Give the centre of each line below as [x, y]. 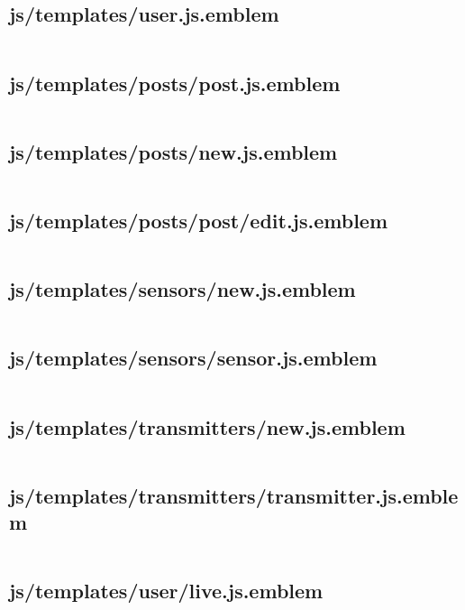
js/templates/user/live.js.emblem [166, 591]
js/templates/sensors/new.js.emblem [182, 289]
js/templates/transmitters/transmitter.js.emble [234, 495]
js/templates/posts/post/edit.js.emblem [199, 220]
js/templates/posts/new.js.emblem [173, 151]
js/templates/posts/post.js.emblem [175, 83]
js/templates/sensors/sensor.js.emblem [193, 358]
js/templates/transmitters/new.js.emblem [207, 426]
